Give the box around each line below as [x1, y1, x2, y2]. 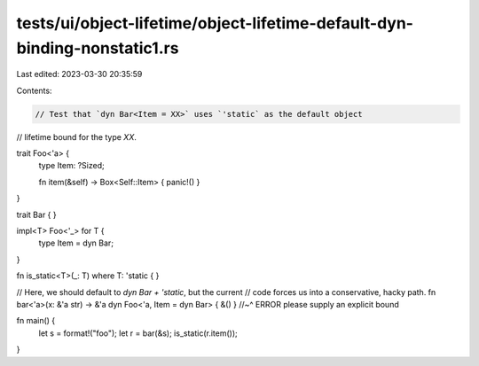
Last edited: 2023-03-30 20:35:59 [16, 69, 143, 80]
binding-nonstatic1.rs [16, 38, 179, 58]
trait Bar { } [16, 209, 57, 220]
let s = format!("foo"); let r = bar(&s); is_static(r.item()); [38, 328, 239, 339]
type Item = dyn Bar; [38, 238, 114, 248]
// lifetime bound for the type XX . [16, 131, 137, 142]
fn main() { [16, 315, 56, 326]
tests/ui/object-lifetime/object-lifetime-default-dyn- [16, 13, 414, 33]
